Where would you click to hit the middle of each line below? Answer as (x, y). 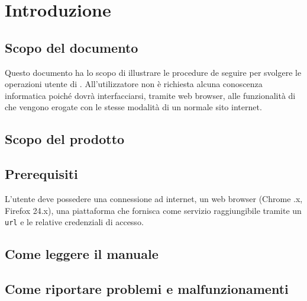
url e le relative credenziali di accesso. (74, 222)
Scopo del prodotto (65, 139)
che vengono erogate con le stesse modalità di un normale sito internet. (133, 107)
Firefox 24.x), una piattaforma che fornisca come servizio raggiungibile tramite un (153, 210)
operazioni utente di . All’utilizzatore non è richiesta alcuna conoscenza (134, 84)
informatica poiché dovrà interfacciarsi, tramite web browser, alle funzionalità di (150, 95)
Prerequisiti (41, 174)
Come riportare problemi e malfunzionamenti (147, 288)
